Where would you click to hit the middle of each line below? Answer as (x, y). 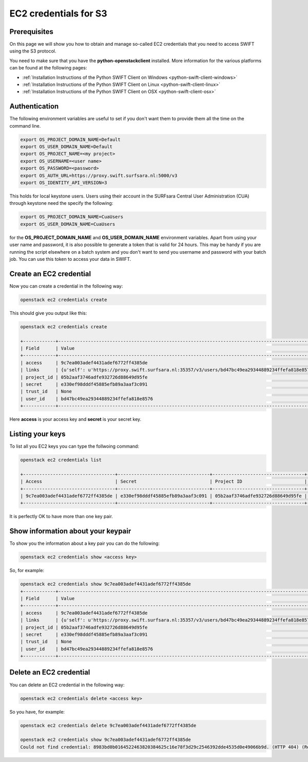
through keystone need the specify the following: (61, 203)
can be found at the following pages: (48, 68)
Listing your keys (38, 434)
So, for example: (27, 571)
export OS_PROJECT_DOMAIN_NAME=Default (70, 139)
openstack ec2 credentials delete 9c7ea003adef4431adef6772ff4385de (108, 725)
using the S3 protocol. (33, 51)
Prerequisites (31, 32)
